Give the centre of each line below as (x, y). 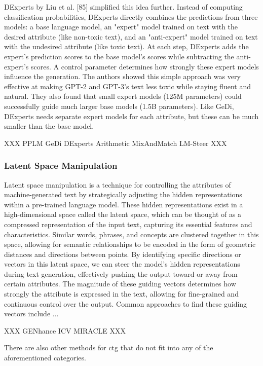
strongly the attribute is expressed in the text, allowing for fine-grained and (121, 294)
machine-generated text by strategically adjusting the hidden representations (123, 194)
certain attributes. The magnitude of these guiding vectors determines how (120, 284)
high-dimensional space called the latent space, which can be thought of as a (123, 214)
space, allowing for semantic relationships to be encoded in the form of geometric (130, 244)
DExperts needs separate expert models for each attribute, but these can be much (131, 116)
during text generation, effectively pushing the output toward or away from (121, 273)
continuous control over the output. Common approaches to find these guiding (126, 303)
